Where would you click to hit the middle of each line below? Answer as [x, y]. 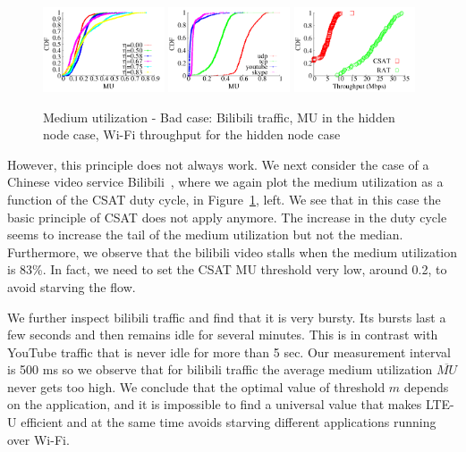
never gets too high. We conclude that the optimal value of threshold [196, 386]
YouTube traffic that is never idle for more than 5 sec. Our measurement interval [229, 352]
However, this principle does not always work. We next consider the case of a [218, 164]
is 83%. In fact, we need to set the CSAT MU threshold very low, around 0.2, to [227, 269]
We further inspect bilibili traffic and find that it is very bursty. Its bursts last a [227, 317]
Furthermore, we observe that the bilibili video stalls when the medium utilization [233, 251]
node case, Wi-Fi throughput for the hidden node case [192, 134]
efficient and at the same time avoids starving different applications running [229, 422]
